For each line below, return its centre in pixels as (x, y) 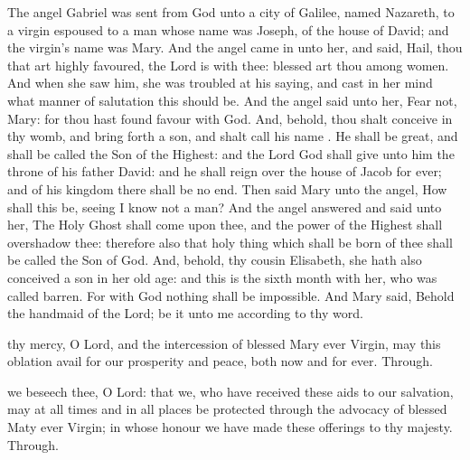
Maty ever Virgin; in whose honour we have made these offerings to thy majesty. (230, 427)
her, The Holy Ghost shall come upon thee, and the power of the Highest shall (225, 225)
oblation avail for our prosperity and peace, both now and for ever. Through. (220, 361)
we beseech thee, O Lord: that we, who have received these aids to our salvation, (230, 391)
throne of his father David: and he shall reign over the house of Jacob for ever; (225, 171)
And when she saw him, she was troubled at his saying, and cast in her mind (220, 83)
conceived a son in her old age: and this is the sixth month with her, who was (222, 277)
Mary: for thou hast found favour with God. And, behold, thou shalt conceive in (230, 118)
